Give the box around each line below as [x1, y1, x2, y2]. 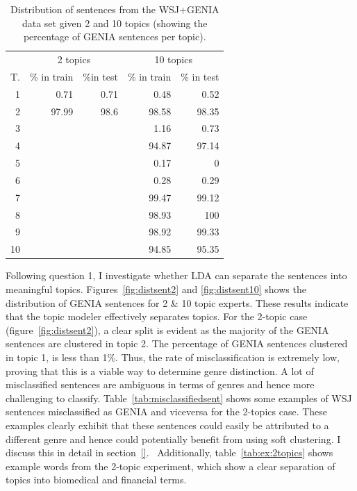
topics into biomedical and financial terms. [6, 472, 187, 487]
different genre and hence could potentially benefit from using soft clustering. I [6, 431, 341, 446]
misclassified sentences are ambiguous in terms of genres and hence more [6, 377, 315, 392]
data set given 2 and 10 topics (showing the [22, 15, 208, 30]
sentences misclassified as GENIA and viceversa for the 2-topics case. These [6, 404, 328, 419]
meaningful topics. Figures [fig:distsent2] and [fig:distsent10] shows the [6, 282, 306, 296]
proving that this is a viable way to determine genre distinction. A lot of [6, 363, 314, 378]
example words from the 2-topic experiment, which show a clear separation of [6, 458, 335, 473]
